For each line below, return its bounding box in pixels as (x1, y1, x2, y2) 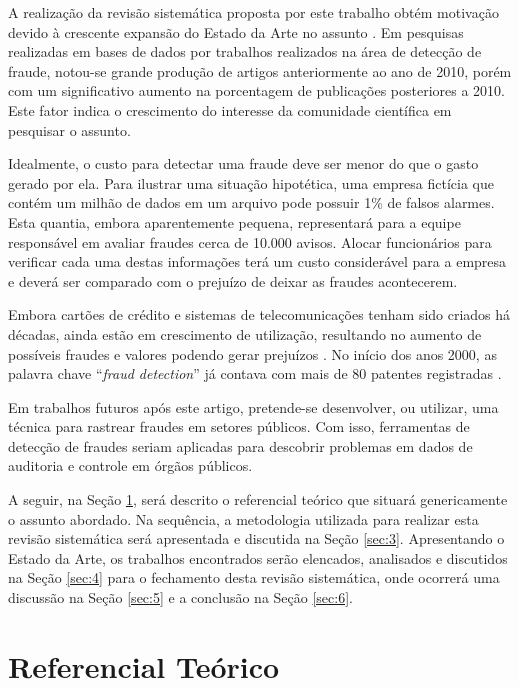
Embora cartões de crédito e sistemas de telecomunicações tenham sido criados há (8, 304, 511, 325)
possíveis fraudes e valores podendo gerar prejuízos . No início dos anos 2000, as (8, 343, 497, 364)
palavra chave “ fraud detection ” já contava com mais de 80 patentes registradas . (8, 363, 502, 384)
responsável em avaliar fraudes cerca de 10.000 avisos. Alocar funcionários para (8, 231, 492, 252)
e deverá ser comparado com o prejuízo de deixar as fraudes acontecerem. (8, 270, 458, 291)
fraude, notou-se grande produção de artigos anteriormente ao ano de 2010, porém (8, 60, 512, 81)
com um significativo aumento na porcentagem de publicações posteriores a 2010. (8, 80, 505, 101)
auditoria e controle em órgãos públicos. (8, 455, 253, 476)
